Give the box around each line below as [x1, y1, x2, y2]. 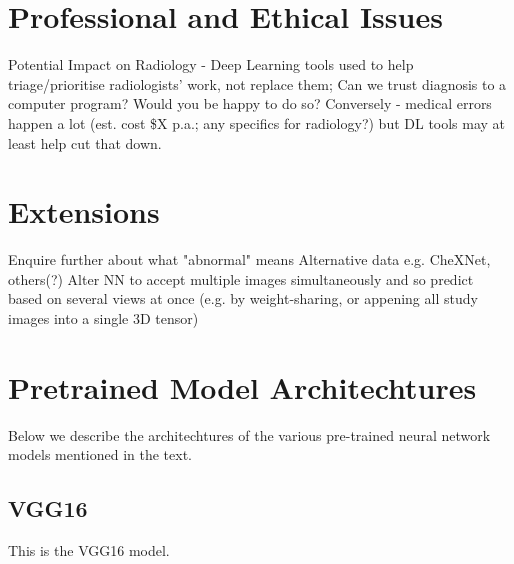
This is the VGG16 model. [8, 540, 170, 561]
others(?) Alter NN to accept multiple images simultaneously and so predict [8, 268, 474, 289]
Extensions [8, 191, 160, 232]
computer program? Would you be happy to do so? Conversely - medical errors [8, 93, 492, 114]
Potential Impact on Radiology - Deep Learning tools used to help [8, 54, 414, 75]
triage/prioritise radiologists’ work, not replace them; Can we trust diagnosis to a [8, 73, 507, 94]
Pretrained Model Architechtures [8, 366, 477, 407]
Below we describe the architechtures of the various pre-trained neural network [8, 424, 491, 445]
